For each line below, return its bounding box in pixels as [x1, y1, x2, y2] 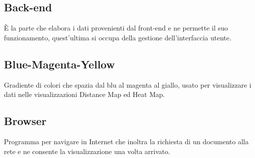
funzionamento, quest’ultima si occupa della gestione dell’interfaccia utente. [4, 32, 231, 42]
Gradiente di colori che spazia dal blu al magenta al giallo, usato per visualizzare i [4, 79, 252, 90]
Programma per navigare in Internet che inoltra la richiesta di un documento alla [4, 136, 249, 146]
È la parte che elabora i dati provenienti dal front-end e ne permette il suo [4, 23, 228, 33]
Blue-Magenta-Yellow [4, 56, 115, 71]
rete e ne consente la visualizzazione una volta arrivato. [4, 146, 170, 156]
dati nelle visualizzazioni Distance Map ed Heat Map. [4, 89, 165, 99]
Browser [4, 113, 47, 128]
